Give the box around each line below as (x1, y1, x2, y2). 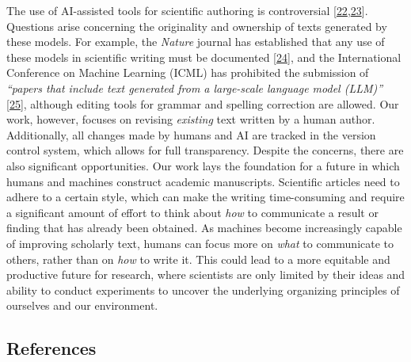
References (6, 336, 97, 360)
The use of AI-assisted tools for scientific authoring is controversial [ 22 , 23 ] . (6, 2, 368, 18)
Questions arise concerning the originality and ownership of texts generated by (6, 17, 387, 34)
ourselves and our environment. (6, 297, 158, 314)
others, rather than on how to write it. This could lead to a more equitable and (6, 250, 390, 267)
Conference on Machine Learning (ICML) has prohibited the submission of (6, 64, 369, 81)
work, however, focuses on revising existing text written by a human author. (6, 111, 375, 128)
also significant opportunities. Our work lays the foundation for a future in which (6, 157, 400, 173)
